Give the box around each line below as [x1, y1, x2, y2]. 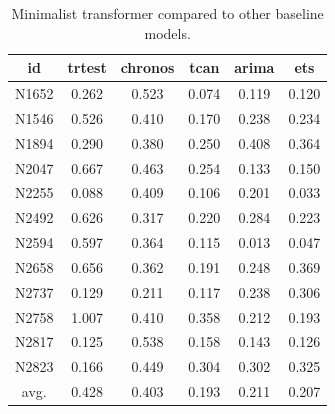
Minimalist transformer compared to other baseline [11, 3, 324, 23]
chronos [120, 57, 175, 78]
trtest [67, 57, 107, 78]
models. [144, 22, 191, 43]
